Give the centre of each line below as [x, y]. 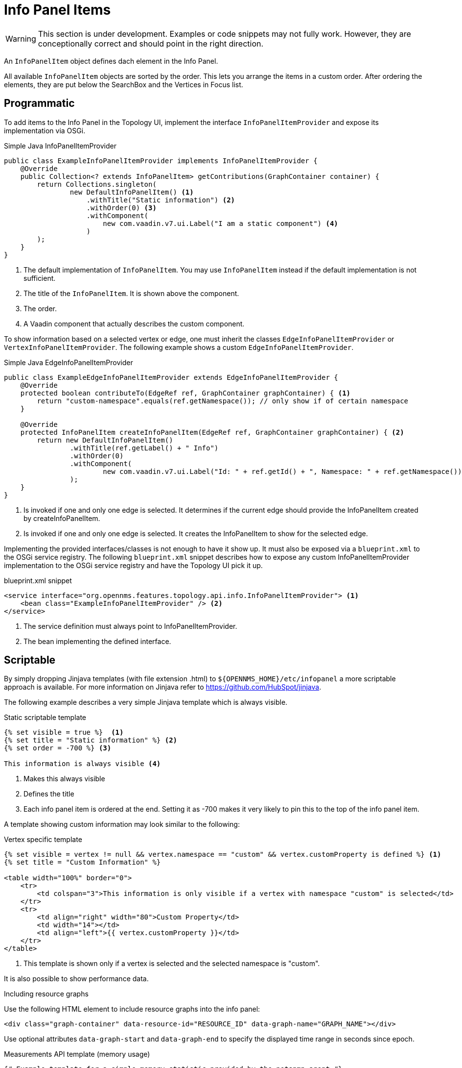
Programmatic [39, 103]
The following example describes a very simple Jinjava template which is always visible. [146, 702]
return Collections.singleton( [97, 184]
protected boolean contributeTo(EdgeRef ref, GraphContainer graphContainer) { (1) [185, 393]
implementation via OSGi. [45, 130]
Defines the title [49, 794]
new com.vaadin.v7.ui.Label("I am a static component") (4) [220, 223]
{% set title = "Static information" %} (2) [91, 740]
